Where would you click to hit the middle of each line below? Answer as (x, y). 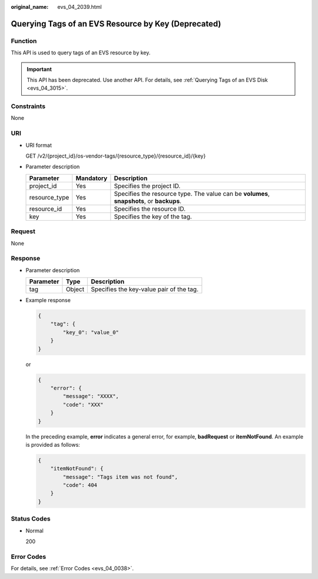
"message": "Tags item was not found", (120, 477)
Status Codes (31, 519)
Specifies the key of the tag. (153, 217)
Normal (34, 531)
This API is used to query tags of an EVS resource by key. (81, 53)
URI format (39, 145)
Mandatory (92, 178)
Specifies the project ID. (147, 186)
